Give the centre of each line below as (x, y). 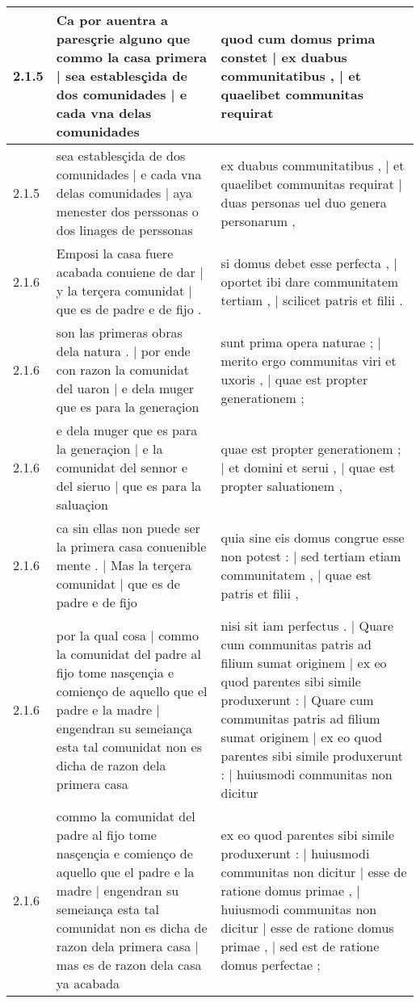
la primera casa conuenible (131, 546)
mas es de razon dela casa (129, 965)
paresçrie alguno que (123, 38)
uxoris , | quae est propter (294, 379)
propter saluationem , (281, 486)
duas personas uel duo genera (304, 202)
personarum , (258, 220)
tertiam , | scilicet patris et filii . (312, 300)
